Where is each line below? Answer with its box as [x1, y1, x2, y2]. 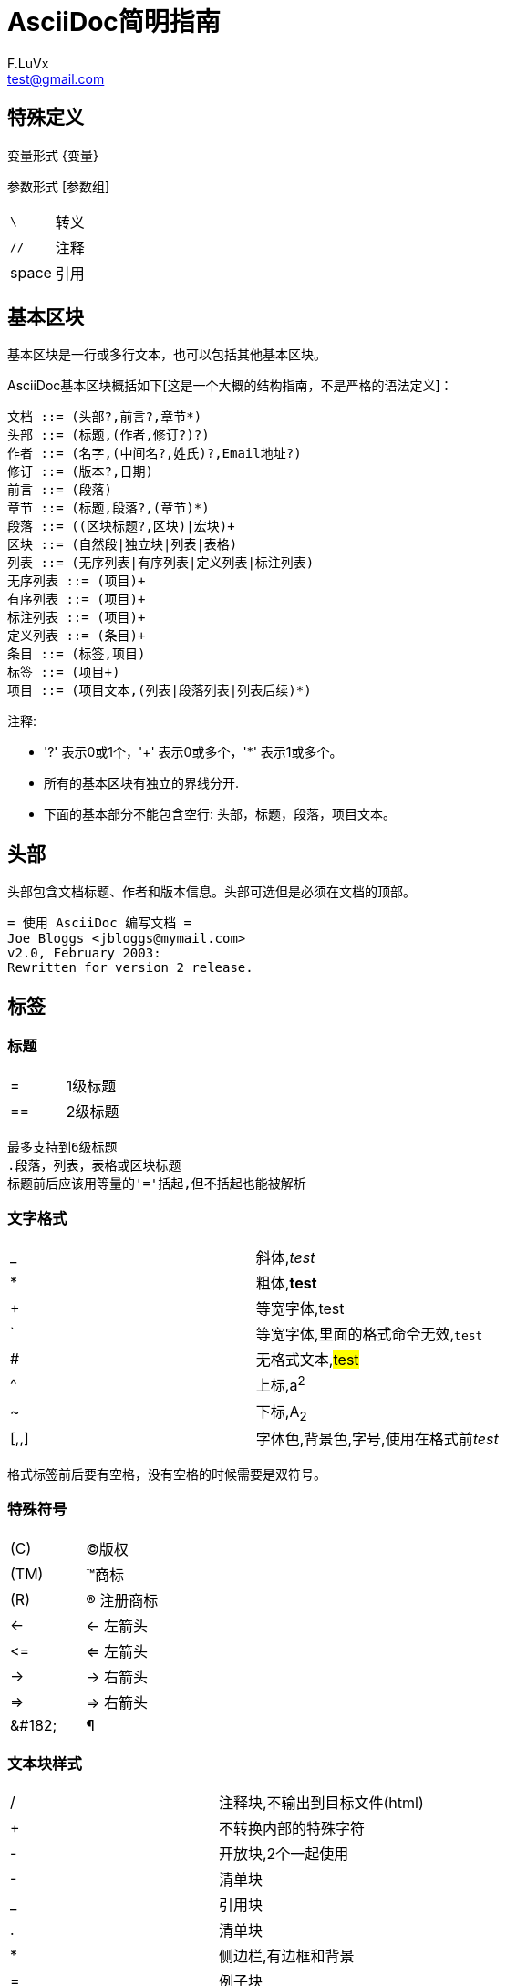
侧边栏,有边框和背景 [218, 1947, 355, 1966]
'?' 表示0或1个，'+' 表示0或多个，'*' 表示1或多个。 [44, 744, 343, 760]
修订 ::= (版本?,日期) [7, 464, 153, 480]
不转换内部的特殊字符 [218, 1819, 365, 1838]
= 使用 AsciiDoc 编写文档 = [7, 915, 192, 931]
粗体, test [255, 1274, 317, 1293]
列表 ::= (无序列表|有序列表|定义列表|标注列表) [7, 555, 315, 571]
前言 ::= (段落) [7, 482, 113, 498]
